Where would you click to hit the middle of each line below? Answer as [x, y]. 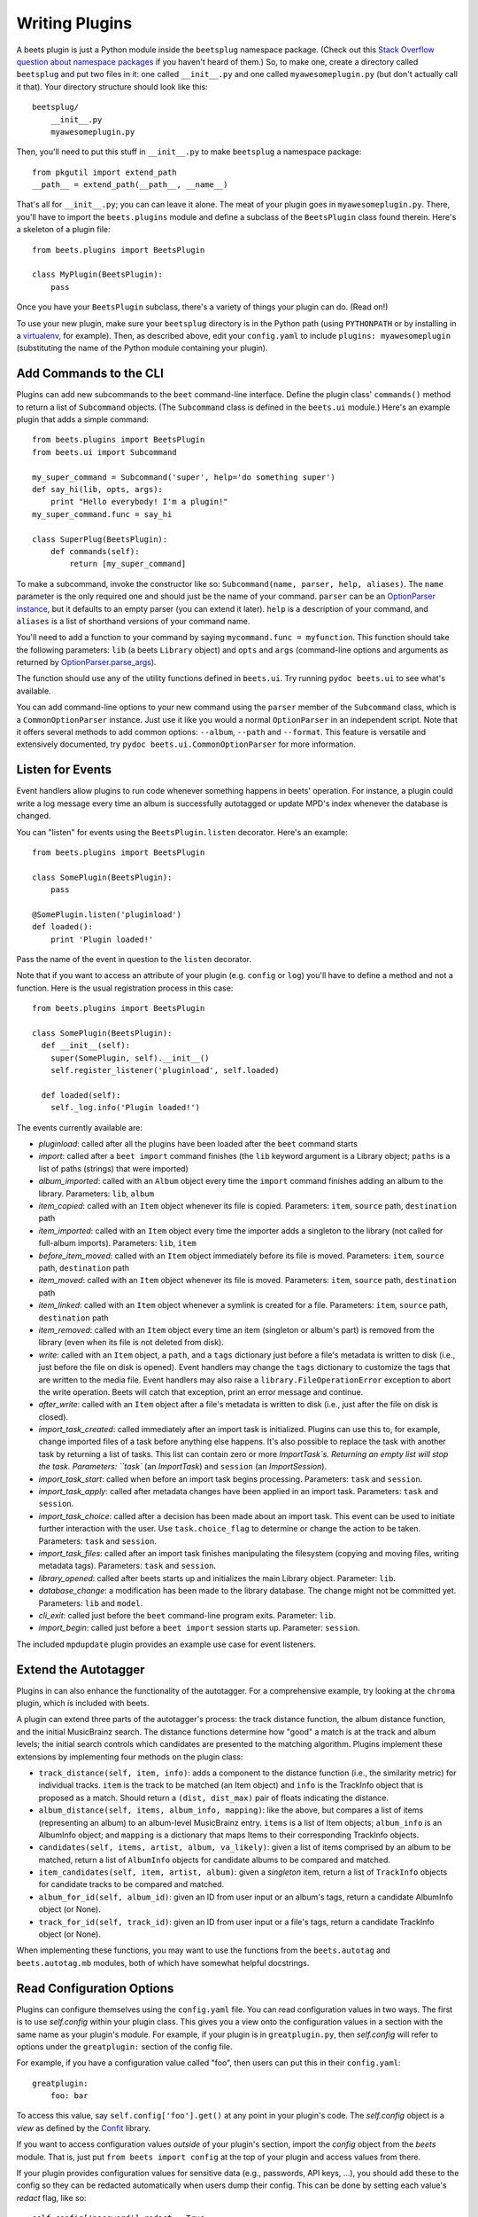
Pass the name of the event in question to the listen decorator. [134, 960]
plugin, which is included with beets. [83, 1704]
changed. [34, 816]
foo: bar [69, 2096]
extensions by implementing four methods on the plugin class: [130, 1757]
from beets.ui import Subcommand [104, 452]
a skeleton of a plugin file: [63, 230]
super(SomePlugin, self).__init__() [130, 1058]
